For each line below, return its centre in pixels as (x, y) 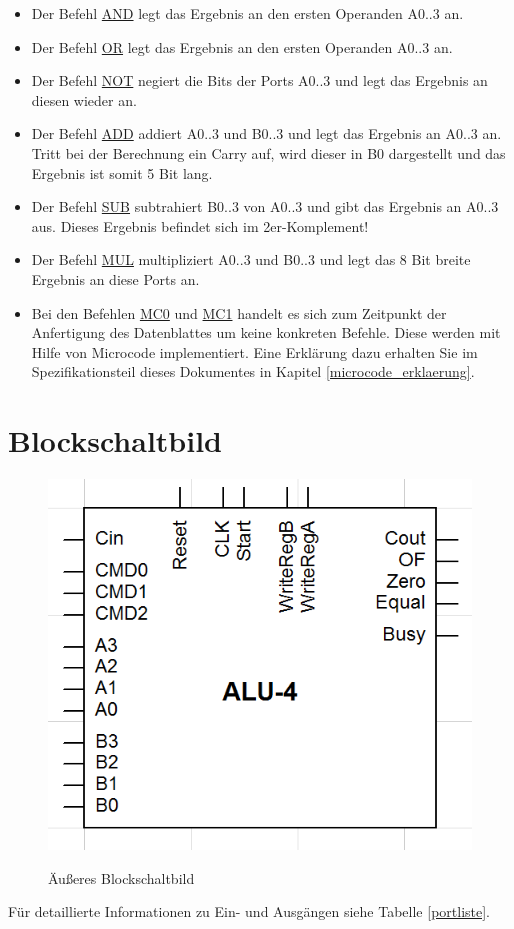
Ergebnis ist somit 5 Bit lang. (122, 172)
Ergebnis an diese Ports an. (115, 278)
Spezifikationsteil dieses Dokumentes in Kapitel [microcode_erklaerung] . (253, 371)
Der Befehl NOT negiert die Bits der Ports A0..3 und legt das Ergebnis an (259, 80)
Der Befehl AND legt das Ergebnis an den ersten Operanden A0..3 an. (247, 13)
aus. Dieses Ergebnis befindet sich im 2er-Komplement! (200, 225)
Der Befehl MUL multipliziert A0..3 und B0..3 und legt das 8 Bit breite (251, 259)
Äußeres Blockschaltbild (121, 877)
